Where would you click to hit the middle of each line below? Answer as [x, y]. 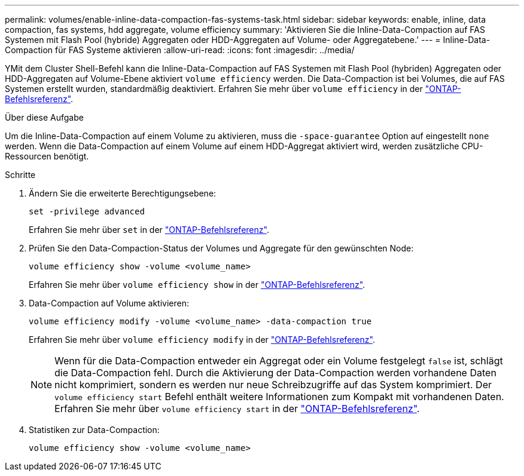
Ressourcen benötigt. [47, 156]
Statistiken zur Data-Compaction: [94, 430]
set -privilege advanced [87, 211]
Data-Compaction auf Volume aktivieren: [109, 303]
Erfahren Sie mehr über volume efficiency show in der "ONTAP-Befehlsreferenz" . [197, 285]
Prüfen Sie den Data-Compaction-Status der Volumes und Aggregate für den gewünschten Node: [221, 248]
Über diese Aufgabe [44, 117]
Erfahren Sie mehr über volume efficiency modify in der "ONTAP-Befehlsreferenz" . [202, 340]
